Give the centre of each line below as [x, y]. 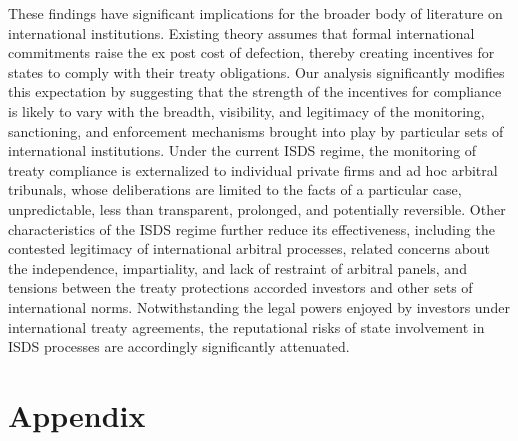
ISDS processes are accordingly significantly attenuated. [179, 346]
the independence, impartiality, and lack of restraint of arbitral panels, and [237, 267]
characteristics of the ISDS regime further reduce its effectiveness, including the [251, 228]
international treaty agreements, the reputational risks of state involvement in [246, 326]
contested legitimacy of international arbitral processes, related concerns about [249, 248]
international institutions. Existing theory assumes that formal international [241, 32]
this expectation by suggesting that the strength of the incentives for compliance [255, 91]
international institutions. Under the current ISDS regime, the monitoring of [242, 150]
